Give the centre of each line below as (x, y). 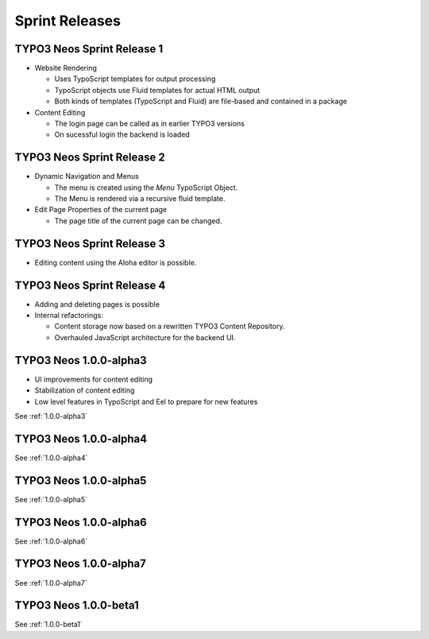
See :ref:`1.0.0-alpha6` (51, 541)
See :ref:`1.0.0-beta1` (48, 625)
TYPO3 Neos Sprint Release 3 (90, 244)
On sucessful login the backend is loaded (122, 134)
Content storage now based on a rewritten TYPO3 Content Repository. (170, 327)
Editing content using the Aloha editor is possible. (116, 262)
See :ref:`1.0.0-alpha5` (51, 499)
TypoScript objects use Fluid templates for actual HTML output (157, 90)
